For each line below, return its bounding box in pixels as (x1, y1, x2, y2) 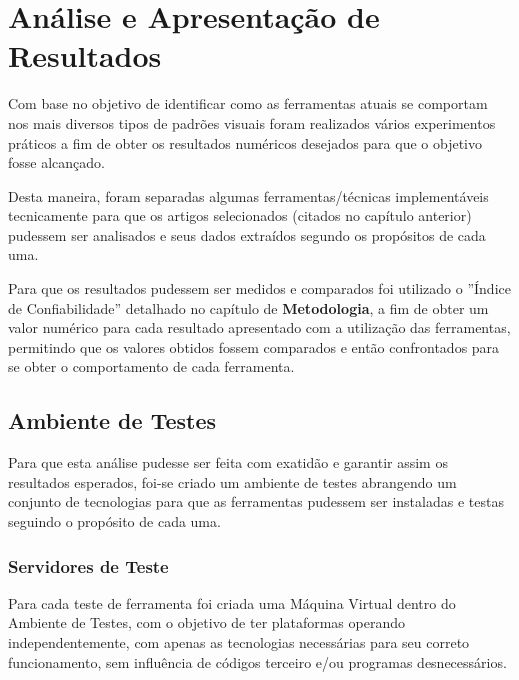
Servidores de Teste (8, 553, 169, 578)
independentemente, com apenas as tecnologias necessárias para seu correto (8, 632, 470, 653)
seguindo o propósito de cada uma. (8, 511, 221, 532)
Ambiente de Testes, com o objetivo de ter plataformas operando (8, 612, 405, 633)
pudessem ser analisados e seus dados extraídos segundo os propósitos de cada (8, 224, 486, 245)
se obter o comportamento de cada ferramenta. (8, 356, 295, 377)
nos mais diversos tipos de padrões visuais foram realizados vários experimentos (8, 112, 496, 133)
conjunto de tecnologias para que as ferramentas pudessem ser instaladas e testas (8, 491, 504, 512)
